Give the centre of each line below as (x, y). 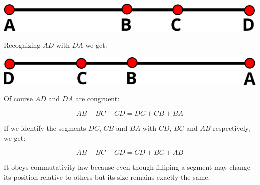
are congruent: (98, 98)
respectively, (232, 127)
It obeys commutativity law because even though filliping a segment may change (127, 167)
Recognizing (22, 45)
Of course (19, 98)
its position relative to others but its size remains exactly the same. (107, 176)
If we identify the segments (45, 127)
